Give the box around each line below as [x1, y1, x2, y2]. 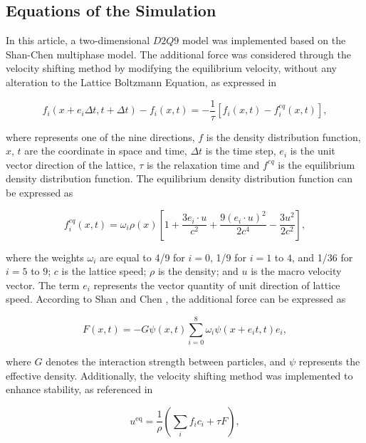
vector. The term [6, 277, 80, 292]
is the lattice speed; [61, 264, 147, 278]
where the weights [6, 249, 84, 264]
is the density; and [157, 264, 239, 278]
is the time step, [205, 143, 276, 158]
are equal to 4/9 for [99, 249, 185, 264]
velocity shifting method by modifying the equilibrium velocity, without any [6, 61, 337, 75]
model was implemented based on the [182, 33, 346, 48]
